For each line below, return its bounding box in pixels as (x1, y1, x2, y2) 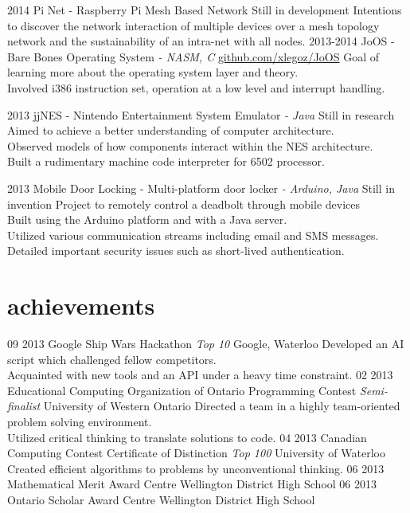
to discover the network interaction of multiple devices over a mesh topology (7, 17, 380, 33)
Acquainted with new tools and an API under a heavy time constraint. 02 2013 (7, 366, 393, 383)
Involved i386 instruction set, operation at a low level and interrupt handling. (7, 79, 385, 96)
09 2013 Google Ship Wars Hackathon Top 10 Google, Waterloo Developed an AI (7, 335, 404, 352)
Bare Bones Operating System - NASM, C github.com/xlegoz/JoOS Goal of (7, 48, 380, 65)
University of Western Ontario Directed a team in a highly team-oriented (43, 397, 400, 414)
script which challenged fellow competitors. (7, 350, 217, 367)
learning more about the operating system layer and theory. (7, 64, 299, 80)
